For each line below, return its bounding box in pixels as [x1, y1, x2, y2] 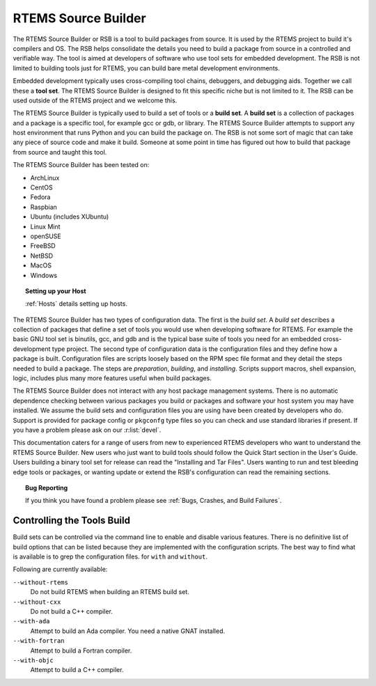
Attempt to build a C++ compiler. [30, 666, 124, 674]
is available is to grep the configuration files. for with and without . [13, 552, 208, 561]
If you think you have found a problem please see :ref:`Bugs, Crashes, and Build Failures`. [25, 497, 282, 505]
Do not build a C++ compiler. [30, 607, 113, 616]
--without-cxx [13, 598, 61, 606]
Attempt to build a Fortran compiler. [30, 646, 132, 655]
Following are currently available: [13, 565, 108, 574]
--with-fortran [13, 637, 65, 645]
